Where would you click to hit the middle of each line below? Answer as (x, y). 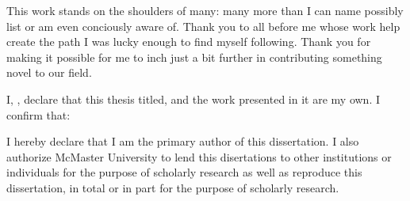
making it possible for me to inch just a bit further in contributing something (194, 57)
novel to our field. (49, 72)
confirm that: (38, 114)
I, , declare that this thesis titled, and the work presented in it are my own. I (193, 99)
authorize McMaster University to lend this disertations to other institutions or (199, 156)
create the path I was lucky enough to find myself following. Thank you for (189, 42)
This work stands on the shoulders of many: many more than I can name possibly (205, 10)
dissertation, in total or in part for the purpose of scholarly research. (173, 187)
